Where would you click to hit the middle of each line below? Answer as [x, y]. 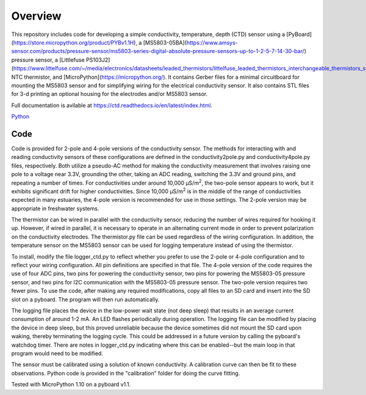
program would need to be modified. [57, 353]
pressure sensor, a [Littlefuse [48, 60]
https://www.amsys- [212, 42]
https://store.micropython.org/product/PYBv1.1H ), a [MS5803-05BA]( [100, 42]
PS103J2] [98, 60]
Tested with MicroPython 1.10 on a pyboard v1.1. [71, 385]
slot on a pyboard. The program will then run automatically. [85, 299]
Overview [36, 16]
